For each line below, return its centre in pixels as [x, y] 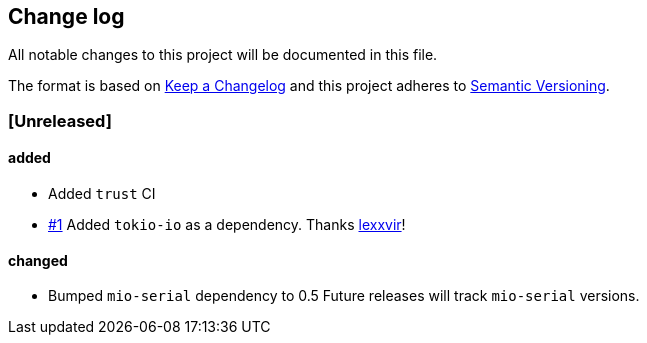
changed [38, 260]
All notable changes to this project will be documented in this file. [223, 55]
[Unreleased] [60, 120]
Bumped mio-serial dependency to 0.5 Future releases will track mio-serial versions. [344, 296]
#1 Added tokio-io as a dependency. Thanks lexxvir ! [227, 225]
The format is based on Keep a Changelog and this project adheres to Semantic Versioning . [309, 86]
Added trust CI [102, 194]
